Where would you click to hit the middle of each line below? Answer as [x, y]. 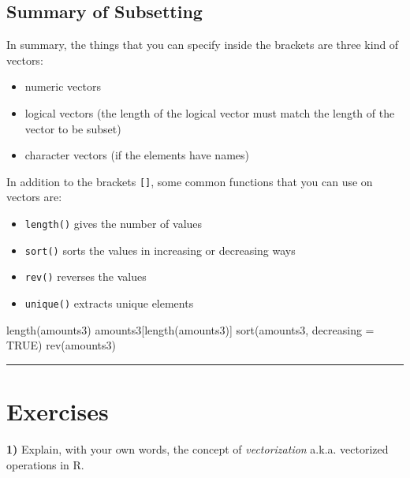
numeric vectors [63, 86]
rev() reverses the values [86, 276]
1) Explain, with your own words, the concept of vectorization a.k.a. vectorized [198, 448]
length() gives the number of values [114, 224]
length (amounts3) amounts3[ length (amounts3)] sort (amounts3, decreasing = [190, 329]
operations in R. [45, 464]
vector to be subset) [73, 128]
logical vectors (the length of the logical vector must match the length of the [210, 112]
